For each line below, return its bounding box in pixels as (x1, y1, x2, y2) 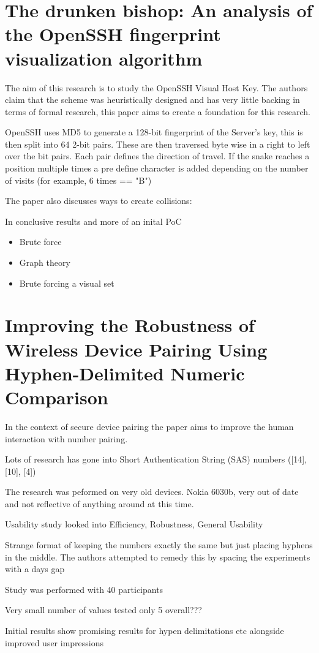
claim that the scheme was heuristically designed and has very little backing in (5, 93, 300, 106)
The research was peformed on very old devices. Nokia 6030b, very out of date (5, 485, 299, 498)
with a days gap (5, 562, 65, 575)
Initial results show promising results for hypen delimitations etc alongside (5, 624, 284, 637)
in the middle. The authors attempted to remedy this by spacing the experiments (5, 550, 310, 563)
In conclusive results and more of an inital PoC (5, 214, 182, 227)
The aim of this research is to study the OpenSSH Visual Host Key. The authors (5, 81, 308, 94)
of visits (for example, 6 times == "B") (5, 173, 152, 186)
